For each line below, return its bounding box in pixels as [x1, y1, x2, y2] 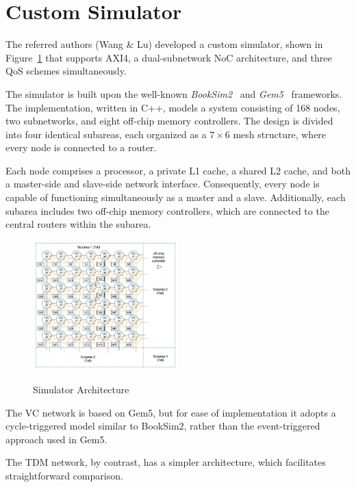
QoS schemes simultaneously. [5, 64, 127, 78]
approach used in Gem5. [5, 432, 107, 446]
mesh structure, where [233, 127, 327, 141]
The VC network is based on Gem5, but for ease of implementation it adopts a [5, 405, 336, 419]
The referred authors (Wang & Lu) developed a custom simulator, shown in [5, 37, 323, 51]
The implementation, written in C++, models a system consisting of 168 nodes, [5, 100, 340, 114]
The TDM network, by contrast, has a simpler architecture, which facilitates [5, 455, 326, 469]
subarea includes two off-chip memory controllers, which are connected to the [5, 203, 329, 218]
